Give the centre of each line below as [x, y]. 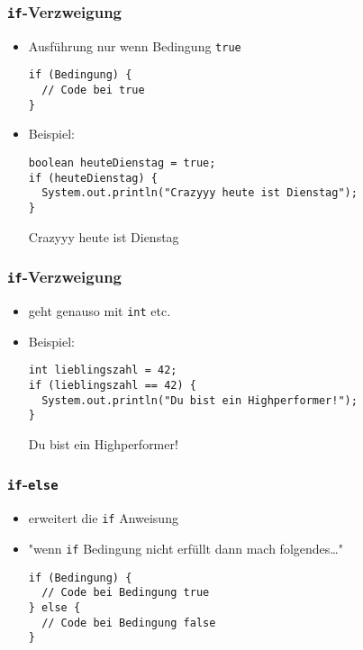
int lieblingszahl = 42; [103, 370]
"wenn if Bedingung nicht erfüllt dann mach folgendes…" [186, 548]
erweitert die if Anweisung [103, 518]
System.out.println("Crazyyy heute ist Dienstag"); [200, 193]
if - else [33, 484]
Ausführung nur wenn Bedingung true [135, 45]
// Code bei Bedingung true [126, 593]
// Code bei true [93, 90]
